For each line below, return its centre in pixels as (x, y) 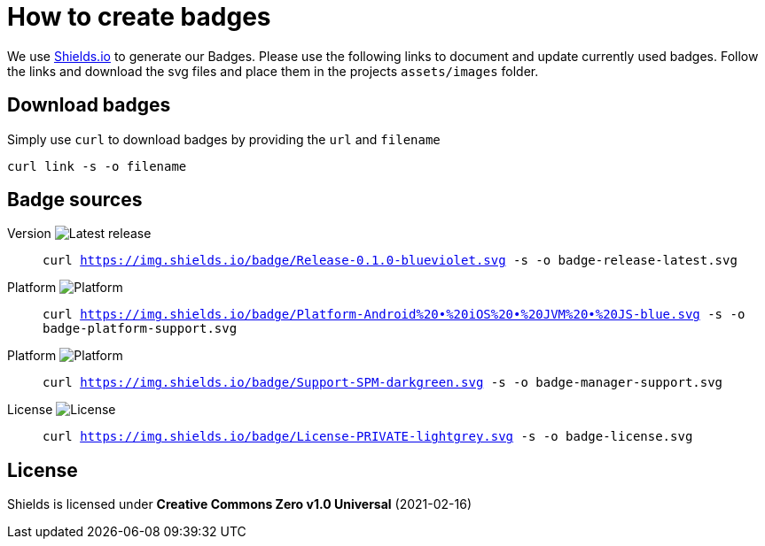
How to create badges (139, 17)
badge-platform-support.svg (140, 329)
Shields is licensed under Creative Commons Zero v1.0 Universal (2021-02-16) (240, 504)
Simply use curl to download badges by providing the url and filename (224, 139)
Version (29, 234)
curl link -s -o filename (97, 166)
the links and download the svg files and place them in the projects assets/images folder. (273, 71)
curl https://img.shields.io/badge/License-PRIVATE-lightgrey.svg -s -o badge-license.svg (368, 437)
